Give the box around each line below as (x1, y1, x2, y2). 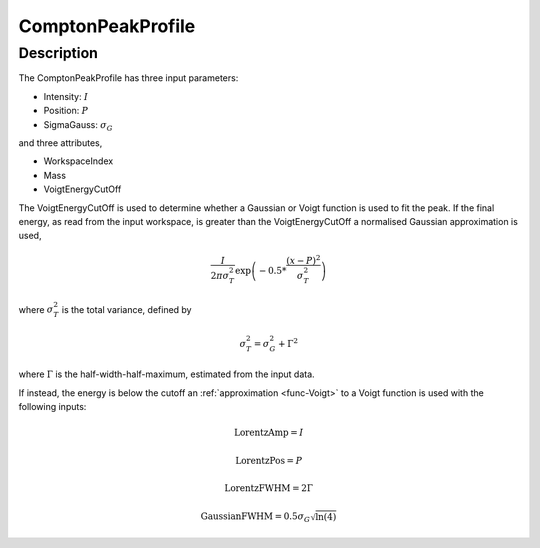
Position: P (43, 105, 89, 117)
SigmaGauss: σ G (43, 118, 114, 133)
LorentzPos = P (235, 455, 303, 466)
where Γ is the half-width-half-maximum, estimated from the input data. (18, 368, 315, 380)
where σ (18, 303, 54, 315)
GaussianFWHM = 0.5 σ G (200, 511, 311, 525)
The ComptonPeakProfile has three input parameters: (18, 72, 239, 84)
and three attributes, (18, 136, 103, 149)
